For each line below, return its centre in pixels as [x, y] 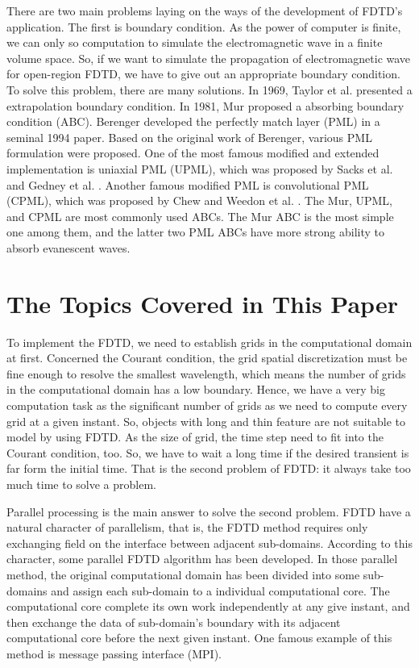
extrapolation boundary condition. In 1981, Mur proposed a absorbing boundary [205, 105]
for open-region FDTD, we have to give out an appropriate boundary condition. [203, 74]
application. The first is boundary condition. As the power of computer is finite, [204, 26]
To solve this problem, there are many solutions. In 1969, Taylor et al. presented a [209, 89]
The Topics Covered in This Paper [202, 303]
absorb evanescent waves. [68, 247]
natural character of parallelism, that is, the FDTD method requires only [187, 527]
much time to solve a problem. [81, 484]
